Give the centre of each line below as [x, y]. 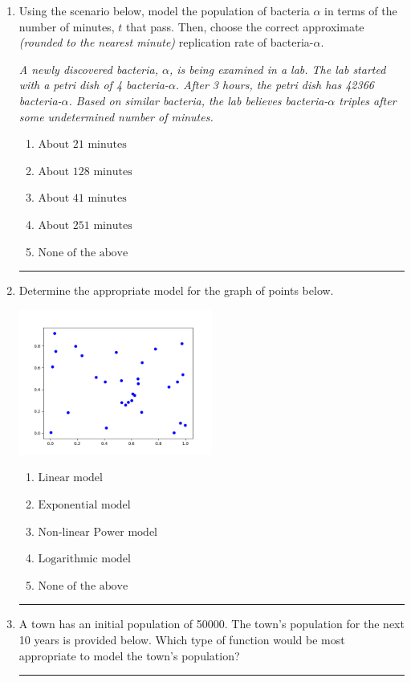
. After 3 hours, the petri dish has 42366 [275, 85]
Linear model [70, 478]
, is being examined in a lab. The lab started [278, 69]
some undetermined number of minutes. [116, 116]
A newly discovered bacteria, [89, 69]
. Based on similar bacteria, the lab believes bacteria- [198, 100]
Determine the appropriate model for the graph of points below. [176, 290]
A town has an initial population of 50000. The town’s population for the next [212, 624]
